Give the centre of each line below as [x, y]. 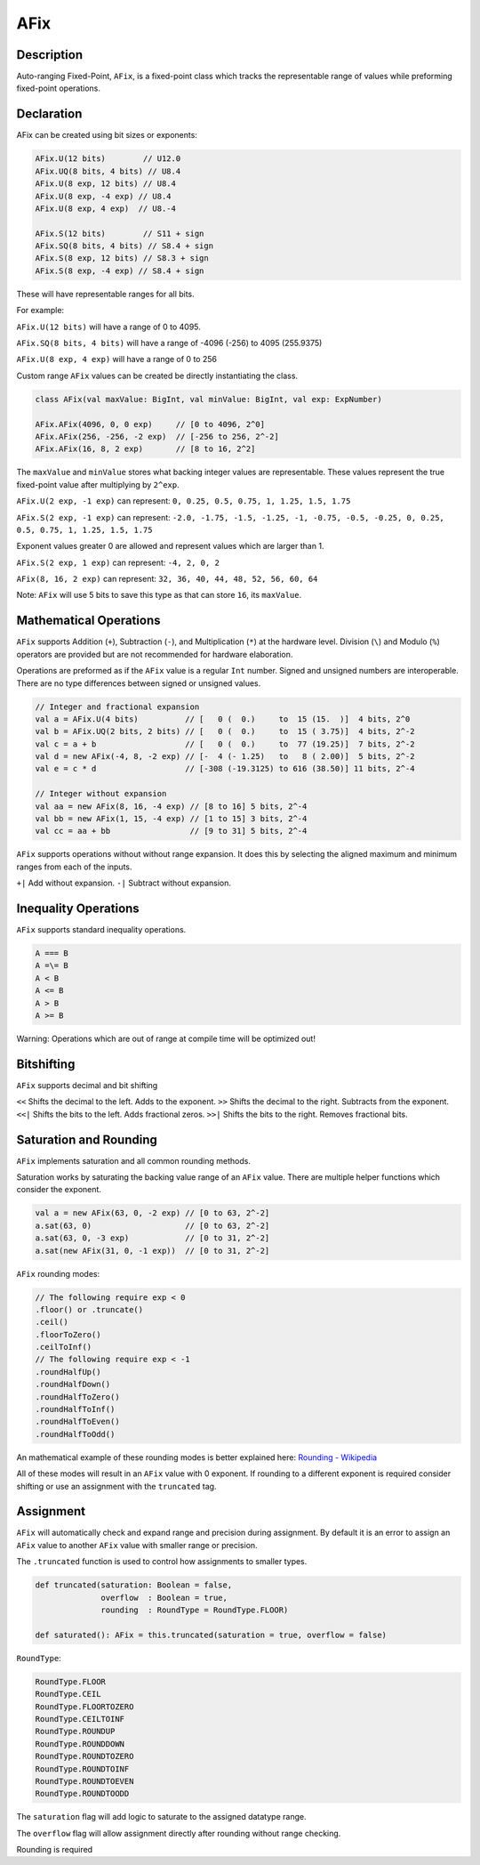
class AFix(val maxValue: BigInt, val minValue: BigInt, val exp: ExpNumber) [208, 399]
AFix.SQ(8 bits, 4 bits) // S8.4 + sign [124, 246]
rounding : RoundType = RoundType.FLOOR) [195, 1610]
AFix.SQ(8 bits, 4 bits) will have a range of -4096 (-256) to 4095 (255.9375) [169, 343]
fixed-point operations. [59, 88]
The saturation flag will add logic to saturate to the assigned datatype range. [161, 1817]
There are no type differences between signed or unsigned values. [139, 683]
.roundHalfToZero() [77, 1397]
